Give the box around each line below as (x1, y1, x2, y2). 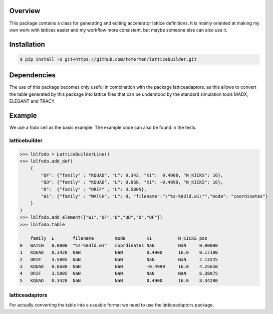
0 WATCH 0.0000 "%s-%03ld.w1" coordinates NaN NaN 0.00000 (20, 242, 218, 248)
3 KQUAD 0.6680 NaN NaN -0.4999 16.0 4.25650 (20, 263, 218, 269)
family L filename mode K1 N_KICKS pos (30, 236, 208, 241)
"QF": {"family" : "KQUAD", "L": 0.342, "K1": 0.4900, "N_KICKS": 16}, (41, 172, 223, 178)
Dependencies (9, 71, 56, 80)
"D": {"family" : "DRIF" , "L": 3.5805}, (41, 186, 147, 192)
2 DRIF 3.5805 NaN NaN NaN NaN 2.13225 (20, 256, 218, 262)
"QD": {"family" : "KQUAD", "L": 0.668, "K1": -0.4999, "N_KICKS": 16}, (41, 180, 223, 185)
